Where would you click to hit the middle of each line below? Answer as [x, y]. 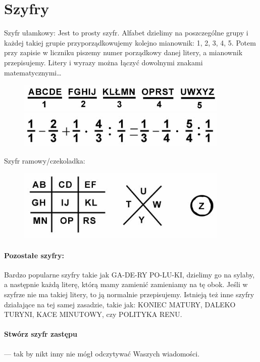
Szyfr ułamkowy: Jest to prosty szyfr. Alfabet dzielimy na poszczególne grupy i [126, 33]
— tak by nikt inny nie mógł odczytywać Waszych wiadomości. [102, 353]
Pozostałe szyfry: [34, 255]
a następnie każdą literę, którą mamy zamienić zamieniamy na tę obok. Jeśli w [126, 284]
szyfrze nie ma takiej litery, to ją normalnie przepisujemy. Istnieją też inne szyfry [129, 294]
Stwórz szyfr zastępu [41, 334]
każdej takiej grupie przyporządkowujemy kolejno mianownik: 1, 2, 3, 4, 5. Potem [130, 42]
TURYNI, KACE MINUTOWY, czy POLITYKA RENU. [93, 314]
